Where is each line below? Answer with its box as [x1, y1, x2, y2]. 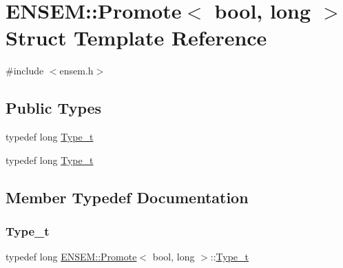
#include [6, 63, 44, 78]
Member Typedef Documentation [6, 186, 249, 207]
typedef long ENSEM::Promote [6, 249, 137, 264]
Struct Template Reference [6, 23, 267, 52]
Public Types [6, 97, 102, 118]
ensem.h [59, 63, 94, 78]
